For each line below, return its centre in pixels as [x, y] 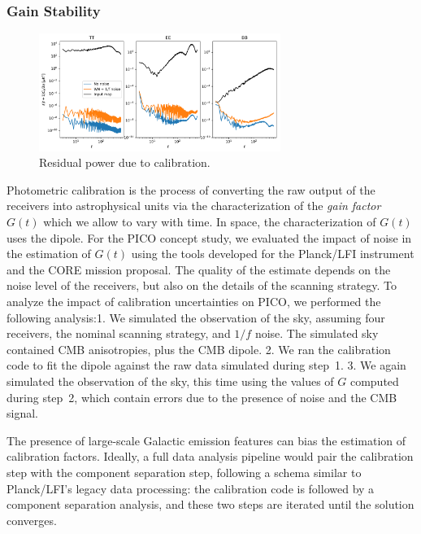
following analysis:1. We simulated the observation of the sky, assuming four [196, 317]
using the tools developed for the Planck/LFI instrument [273, 254]
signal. [22, 413]
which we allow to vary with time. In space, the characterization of [210, 222]
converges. [32, 520]
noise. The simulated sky [317, 333]
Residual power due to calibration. [125, 162]
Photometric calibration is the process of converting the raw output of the [191, 189]
